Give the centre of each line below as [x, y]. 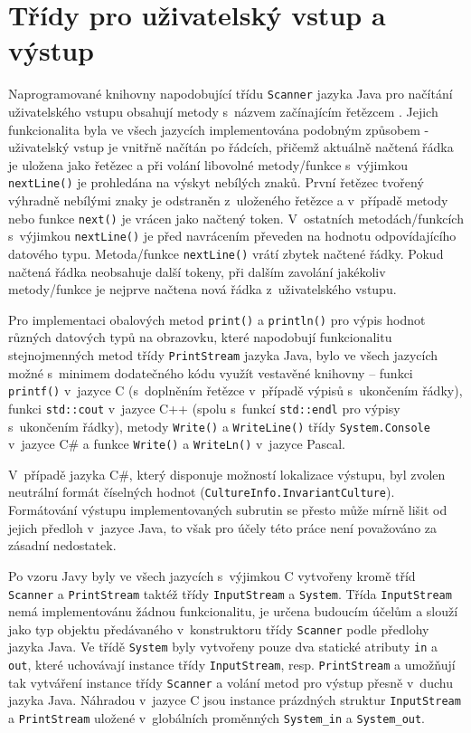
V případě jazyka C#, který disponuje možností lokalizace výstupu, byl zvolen [227, 474]
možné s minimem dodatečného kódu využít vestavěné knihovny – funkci [211, 372]
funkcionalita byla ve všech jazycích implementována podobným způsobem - [219, 129]
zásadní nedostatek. [62, 545]
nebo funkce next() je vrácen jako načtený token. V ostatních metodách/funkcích [236, 218]
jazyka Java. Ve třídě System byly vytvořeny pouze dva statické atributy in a [223, 647]
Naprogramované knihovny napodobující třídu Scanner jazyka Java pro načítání [231, 94]
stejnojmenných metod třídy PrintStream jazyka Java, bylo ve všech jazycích [223, 355]
